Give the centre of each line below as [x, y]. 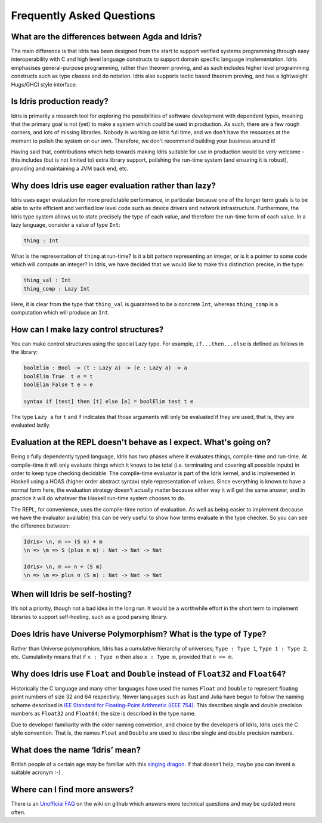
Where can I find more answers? [72, 790]
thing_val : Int [47, 280]
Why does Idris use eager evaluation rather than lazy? [113, 185]
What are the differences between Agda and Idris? [106, 37]
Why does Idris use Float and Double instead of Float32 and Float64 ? [148, 673]
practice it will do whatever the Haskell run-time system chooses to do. [98, 498]
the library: [24, 352]
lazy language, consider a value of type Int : [66, 224]
